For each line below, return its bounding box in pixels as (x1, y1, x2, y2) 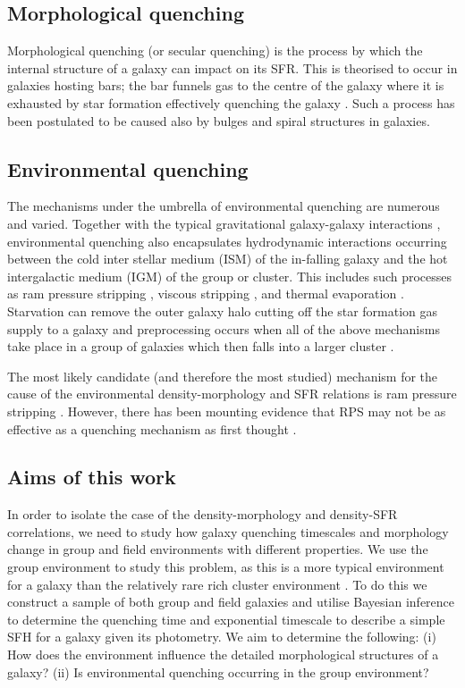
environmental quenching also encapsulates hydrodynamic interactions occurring (7, 231, 447, 250)
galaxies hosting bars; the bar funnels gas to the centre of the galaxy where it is (7, 76, 444, 95)
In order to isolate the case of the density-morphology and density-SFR (7, 505, 398, 524)
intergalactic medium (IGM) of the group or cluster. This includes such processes (7, 266, 452, 285)
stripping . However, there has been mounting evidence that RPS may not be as (7, 401, 446, 420)
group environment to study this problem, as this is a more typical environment (7, 558, 444, 576)
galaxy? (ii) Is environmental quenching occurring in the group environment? (7, 662, 429, 681)
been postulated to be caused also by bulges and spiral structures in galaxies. (7, 111, 430, 130)
